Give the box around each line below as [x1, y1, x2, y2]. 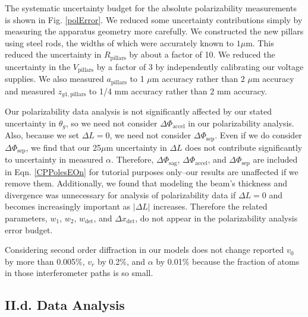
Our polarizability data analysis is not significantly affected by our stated [5, 105, 272, 118]
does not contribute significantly [185, 141, 303, 153]
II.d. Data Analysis [5, 296, 125, 314]
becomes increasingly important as [5, 200, 131, 213]
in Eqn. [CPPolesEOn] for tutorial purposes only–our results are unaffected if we [5, 165, 298, 177]
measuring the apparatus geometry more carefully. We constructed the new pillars [5, 25, 304, 37]
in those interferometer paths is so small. [5, 267, 153, 279]
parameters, [5, 211, 48, 224]
